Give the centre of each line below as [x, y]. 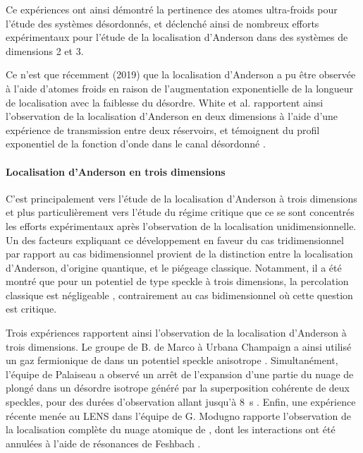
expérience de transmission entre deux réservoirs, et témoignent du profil [163, 129]
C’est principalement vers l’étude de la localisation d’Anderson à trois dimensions [181, 198]
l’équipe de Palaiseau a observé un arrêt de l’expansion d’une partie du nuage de [180, 374]
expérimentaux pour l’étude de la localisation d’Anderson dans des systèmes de [177, 37]
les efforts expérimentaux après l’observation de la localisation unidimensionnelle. [181, 225]
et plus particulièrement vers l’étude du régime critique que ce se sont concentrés [180, 212]
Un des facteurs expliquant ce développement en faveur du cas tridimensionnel [175, 240]
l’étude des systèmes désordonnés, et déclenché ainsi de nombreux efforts [162, 23]
